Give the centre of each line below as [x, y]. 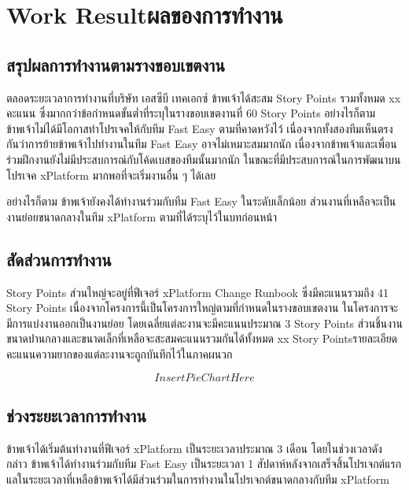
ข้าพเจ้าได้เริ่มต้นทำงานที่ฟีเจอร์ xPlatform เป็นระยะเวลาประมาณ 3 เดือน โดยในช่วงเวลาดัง [194, 448]
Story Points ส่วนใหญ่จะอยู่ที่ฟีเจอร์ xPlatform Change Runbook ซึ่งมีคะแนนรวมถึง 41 [198, 292]
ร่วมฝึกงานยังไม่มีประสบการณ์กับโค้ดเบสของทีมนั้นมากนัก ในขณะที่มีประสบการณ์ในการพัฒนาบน [204, 159]
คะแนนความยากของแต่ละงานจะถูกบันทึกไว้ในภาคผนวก [120, 353]
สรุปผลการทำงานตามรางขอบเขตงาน [116, 64]
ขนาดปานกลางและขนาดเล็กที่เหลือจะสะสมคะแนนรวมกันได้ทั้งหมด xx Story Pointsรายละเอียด [202, 338]
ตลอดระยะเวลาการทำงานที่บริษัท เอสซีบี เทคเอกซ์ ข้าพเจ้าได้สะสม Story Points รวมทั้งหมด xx [204, 97]
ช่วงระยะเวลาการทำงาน [76, 415]
